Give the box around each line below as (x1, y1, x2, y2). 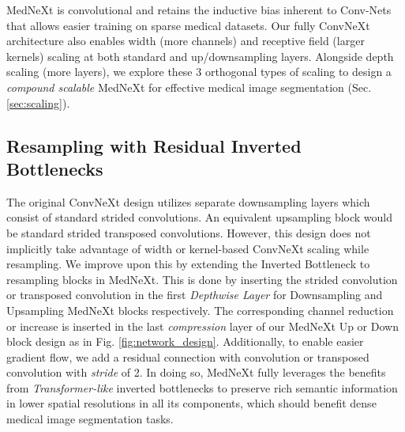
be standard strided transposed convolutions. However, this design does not (6, 224, 371, 241)
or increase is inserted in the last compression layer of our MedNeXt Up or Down (6, 317, 399, 334)
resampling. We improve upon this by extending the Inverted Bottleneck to (6, 256, 370, 272)
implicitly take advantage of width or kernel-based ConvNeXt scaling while (6, 240, 369, 256)
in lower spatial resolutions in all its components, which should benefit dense (6, 395, 377, 411)
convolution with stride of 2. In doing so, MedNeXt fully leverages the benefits (6, 364, 386, 381)
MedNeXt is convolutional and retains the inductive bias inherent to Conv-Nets (6, 2, 392, 17)
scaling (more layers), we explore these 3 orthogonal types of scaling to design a (6, 63, 392, 80)
